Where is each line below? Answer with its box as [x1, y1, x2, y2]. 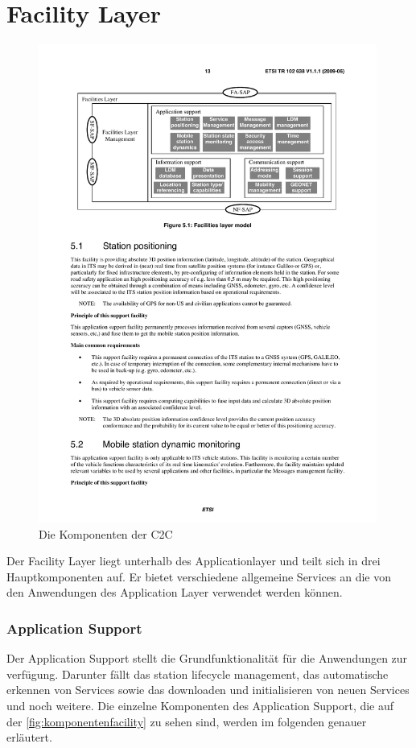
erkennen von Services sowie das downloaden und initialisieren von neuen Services [6, 681, 410, 698]
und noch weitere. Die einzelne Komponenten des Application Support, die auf [6, 697, 394, 713]
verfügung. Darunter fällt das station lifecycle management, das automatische [6, 665, 389, 682]
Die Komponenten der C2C [39, 525, 173, 542]
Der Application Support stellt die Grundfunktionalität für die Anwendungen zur [6, 650, 408, 667]
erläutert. [6, 729, 52, 746]
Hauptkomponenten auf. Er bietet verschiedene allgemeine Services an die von [6, 568, 392, 585]
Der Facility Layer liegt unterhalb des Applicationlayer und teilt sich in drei [6, 552, 381, 569]
